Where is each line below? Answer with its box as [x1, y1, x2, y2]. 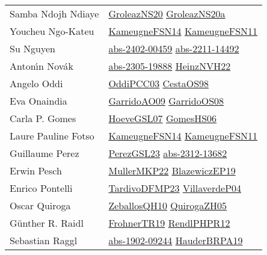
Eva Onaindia [10, 94, 67, 108]
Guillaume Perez [10, 146, 79, 160]
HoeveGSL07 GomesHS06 [108, 111, 217, 125]
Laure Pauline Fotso [10, 129, 94, 143]
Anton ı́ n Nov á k [10, 59, 73, 73]
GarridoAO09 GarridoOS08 [108, 94, 224, 108]
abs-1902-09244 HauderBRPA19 [108, 233, 243, 247]
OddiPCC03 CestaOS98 [108, 76, 209, 90]
